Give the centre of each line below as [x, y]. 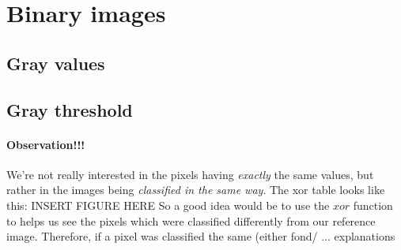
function [373, 205]
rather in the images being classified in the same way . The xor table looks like [196, 190]
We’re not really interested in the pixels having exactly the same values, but [190, 174]
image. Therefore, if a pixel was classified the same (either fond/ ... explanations [201, 236]
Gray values [56, 63]
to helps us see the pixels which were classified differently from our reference [191, 220]
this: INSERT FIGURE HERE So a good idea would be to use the [168, 205]
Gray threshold [70, 109]
